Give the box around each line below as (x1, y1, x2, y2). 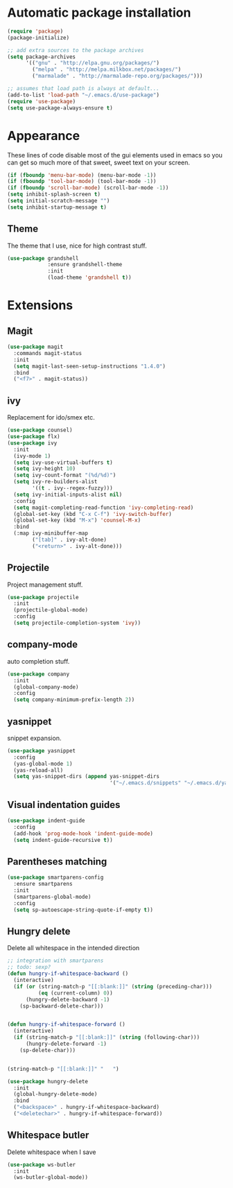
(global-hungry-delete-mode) (13, 1091, 98, 1098)
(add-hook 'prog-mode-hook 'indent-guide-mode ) (13, 830, 154, 837)
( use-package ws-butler (7, 1161, 76, 1168)
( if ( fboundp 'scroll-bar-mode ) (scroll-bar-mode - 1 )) (7, 184, 169, 191)
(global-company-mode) (13, 683, 79, 691)
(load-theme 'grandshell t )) (47, 274, 132, 282)
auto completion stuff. (7, 657, 70, 665)
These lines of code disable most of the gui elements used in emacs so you (7, 150, 223, 159)
